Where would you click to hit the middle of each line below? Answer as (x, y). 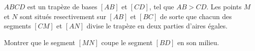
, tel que (162, 6)
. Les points (224, 6)
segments (17, 26)
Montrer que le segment (40, 42)
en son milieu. (198, 42)
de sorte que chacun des (196, 16)
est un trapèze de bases (62, 6)
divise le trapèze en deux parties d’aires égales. (157, 26)
